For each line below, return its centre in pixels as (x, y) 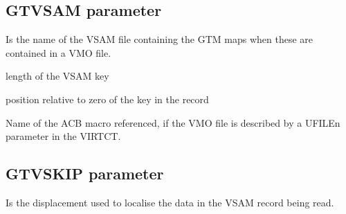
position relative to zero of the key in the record (107, 99)
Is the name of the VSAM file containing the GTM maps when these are (160, 39)
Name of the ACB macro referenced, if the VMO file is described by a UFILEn (173, 122)
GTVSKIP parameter (85, 173)
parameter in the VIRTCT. (63, 136)
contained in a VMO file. (58, 52)
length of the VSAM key (57, 76)
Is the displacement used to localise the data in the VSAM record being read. (170, 202)
